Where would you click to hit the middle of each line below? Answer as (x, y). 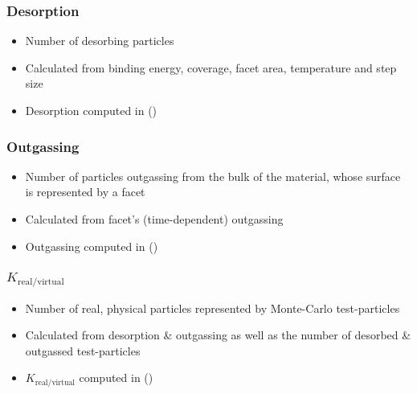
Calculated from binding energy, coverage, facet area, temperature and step (211, 67)
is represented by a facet (85, 192)
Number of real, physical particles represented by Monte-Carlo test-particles (213, 308)
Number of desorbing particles (100, 41)
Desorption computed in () (91, 110)
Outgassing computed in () (92, 246)
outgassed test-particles (83, 350)
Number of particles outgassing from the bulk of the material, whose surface (213, 176)
